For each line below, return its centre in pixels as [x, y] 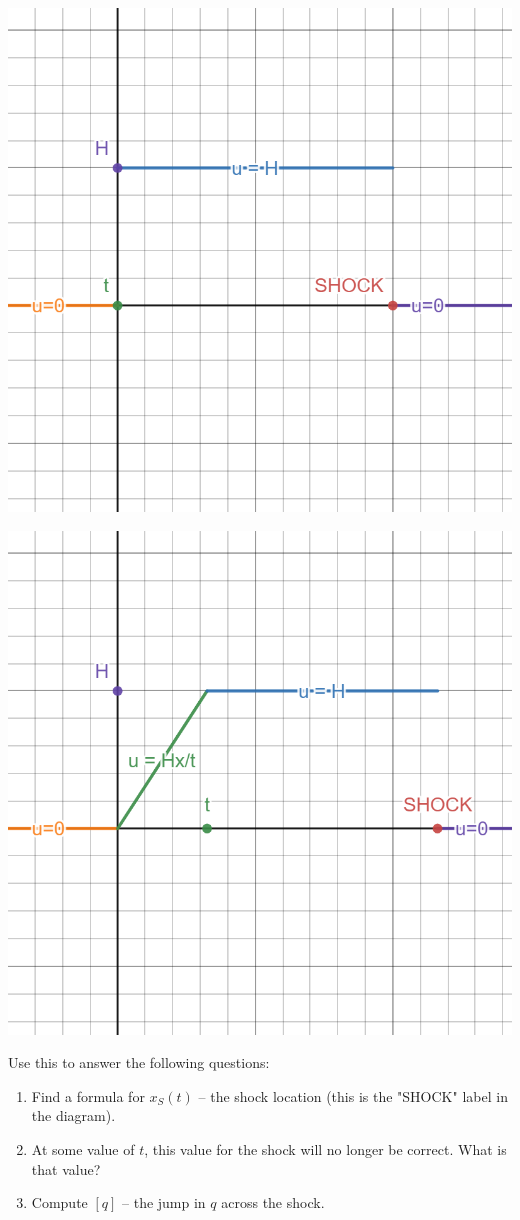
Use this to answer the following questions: [139, 1062]
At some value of [83, 1148]
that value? [66, 1168]
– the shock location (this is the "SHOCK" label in [353, 1095]
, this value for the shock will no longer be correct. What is [325, 1148]
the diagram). [73, 1115]
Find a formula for [88, 1095]
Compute [59, 1202]
